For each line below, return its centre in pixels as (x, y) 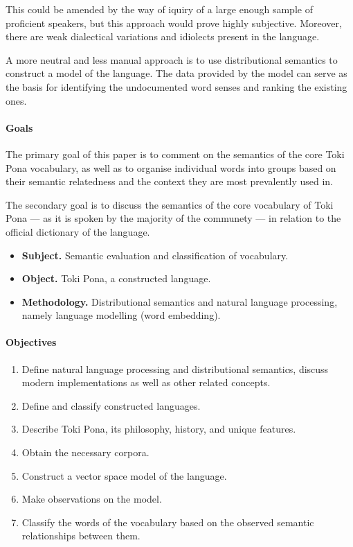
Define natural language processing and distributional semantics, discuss (175, 368)
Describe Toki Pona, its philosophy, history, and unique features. (159, 429)
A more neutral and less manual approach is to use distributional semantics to (172, 59)
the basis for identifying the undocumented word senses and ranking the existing (176, 86)
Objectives (31, 342)
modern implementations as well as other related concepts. (146, 382)
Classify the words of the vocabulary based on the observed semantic (168, 522)
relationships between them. (81, 536)
